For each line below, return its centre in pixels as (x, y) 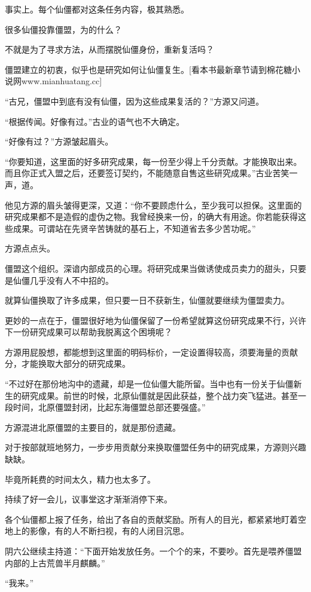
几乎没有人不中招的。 (71, 280)
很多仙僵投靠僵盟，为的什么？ (63, 29)
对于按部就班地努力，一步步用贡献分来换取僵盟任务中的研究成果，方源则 (147, 447)
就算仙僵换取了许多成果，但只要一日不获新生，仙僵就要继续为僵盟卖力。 (147, 300)
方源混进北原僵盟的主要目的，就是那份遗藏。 (93, 427)
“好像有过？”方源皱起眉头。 (59, 141)
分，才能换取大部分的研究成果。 (68, 364)
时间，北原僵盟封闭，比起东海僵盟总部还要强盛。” (109, 407)
